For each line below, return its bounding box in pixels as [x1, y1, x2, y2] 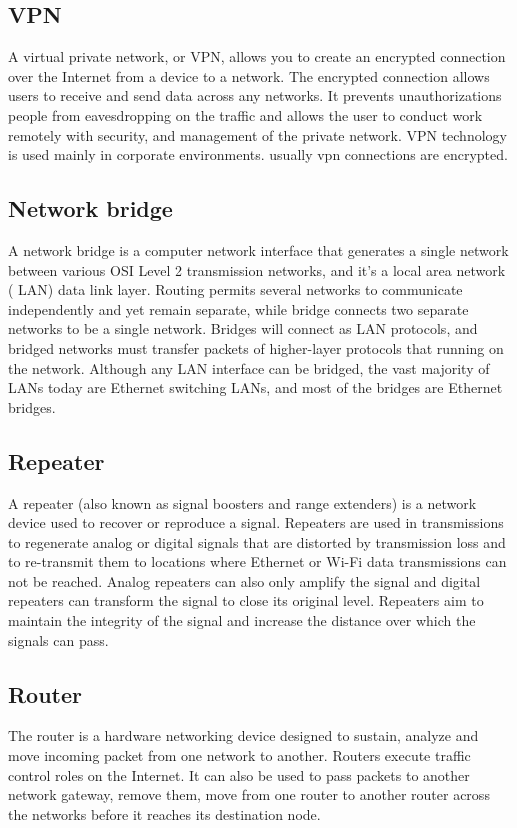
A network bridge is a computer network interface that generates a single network [8, 239, 509, 260]
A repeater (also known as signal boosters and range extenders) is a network [8, 492, 477, 513]
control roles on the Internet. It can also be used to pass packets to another [8, 764, 470, 785]
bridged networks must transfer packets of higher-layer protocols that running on [8, 337, 504, 358]
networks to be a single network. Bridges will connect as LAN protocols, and [8, 318, 478, 339]
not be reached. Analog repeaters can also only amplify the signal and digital [8, 570, 481, 591]
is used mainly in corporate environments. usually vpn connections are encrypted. [8, 144, 508, 165]
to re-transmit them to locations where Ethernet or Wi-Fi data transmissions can [8, 551, 507, 572]
